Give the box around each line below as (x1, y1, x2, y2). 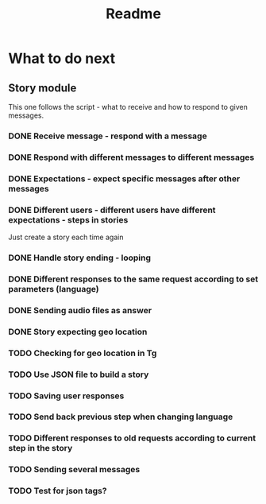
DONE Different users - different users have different (8, 204, 216, 215)
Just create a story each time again (8, 232, 124, 242)
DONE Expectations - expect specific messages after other (8, 173, 241, 184)
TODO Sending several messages (8, 464, 141, 475)
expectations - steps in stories (8, 214, 129, 225)
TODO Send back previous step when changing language (8, 411, 233, 422)
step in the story (8, 443, 73, 454)
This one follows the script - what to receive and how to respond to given (8, 103, 248, 111)
